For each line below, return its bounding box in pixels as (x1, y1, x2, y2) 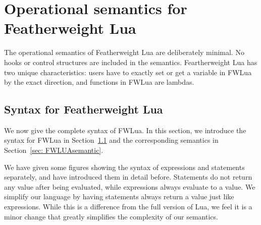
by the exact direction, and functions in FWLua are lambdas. (4, 77, 194, 87)
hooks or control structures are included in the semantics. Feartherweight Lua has (4, 57, 257, 67)
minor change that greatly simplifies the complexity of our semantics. (4, 211, 218, 221)
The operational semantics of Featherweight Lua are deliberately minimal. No (4, 47, 244, 58)
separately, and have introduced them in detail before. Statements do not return (4, 172, 252, 182)
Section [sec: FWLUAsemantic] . (4, 145, 103, 155)
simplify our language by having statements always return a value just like (4, 191, 234, 202)
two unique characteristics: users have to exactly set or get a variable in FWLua (4, 67, 252, 77)
